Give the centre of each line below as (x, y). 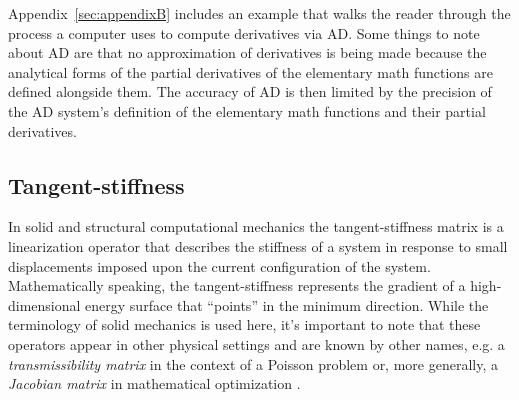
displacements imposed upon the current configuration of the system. (219, 265)
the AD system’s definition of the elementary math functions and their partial (247, 110)
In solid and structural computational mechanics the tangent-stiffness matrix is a (256, 226)
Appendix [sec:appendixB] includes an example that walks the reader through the (259, 13)
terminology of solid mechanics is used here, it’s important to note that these (244, 324)
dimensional (44, 304)
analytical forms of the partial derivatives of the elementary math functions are (250, 71)
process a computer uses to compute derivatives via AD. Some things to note (244, 32)
